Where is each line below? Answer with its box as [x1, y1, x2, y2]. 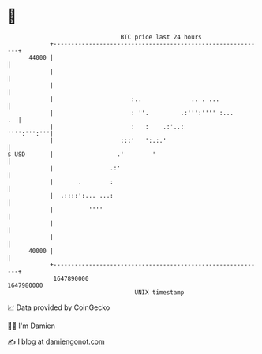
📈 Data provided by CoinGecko [7, 303, 110, 312]
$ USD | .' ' [7, 150, 156, 158]
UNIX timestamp [134, 288, 185, 296]
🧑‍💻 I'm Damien [7, 321, 56, 330]
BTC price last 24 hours [120, 33, 202, 41]
